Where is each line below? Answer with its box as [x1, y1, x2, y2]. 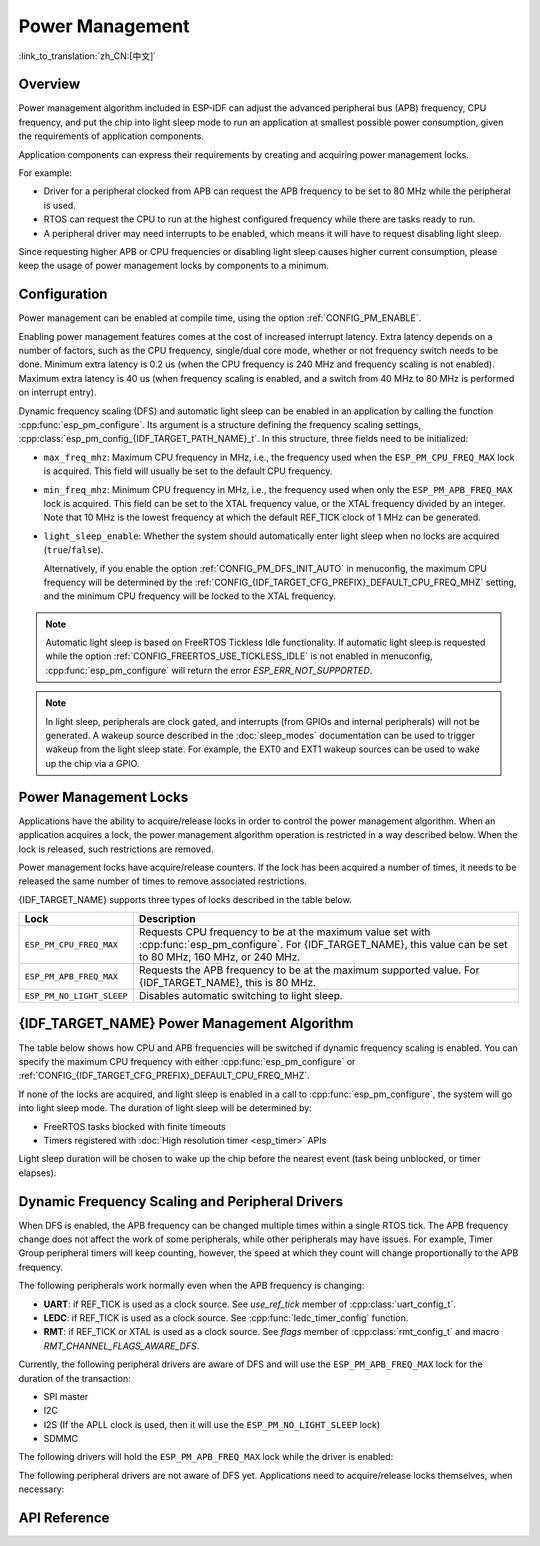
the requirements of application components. [18, 130, 205, 142]
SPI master [43, 1390, 89, 1402]
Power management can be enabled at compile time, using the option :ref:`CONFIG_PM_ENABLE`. [18, 312, 422, 324]
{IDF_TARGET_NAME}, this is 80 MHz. [138, 976, 317, 990]
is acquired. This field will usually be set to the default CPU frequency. [43, 465, 333, 477]
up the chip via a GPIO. [45, 757, 140, 769]
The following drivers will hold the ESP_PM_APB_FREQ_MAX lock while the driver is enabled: [18, 1451, 394, 1463]
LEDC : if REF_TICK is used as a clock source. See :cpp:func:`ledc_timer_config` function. [43, 1311, 409, 1324]
